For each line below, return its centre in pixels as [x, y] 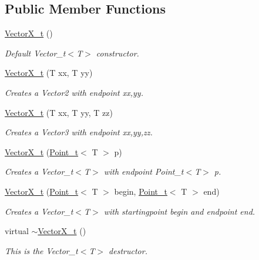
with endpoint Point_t [144, 171]
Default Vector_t [35, 53]
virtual [17, 231]
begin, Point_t [141, 191]
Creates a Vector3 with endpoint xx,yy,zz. [79, 132]
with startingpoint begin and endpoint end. [179, 211]
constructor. [117, 53]
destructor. [128, 250]
